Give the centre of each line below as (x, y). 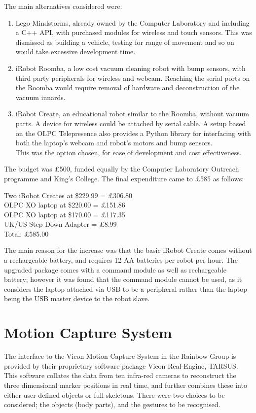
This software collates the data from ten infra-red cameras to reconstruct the (120, 375)
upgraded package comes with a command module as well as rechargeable (115, 269)
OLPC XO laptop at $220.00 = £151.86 (65, 205)
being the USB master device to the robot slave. (77, 298)
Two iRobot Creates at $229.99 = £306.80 (68, 195)
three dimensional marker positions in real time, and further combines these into (126, 385)
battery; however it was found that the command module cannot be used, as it (123, 279)
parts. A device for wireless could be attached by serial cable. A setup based (131, 123)
